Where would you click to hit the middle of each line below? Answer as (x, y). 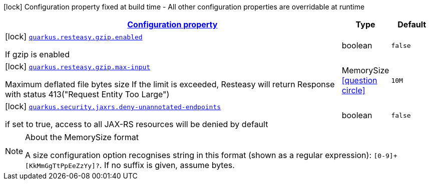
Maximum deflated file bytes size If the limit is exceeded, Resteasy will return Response (170, 84)
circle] (353, 90)
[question (359, 80)
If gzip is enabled (37, 54)
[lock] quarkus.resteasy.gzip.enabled (74, 36)
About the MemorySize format (82, 137)
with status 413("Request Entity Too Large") (87, 94)
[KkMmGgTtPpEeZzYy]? (62, 166)
